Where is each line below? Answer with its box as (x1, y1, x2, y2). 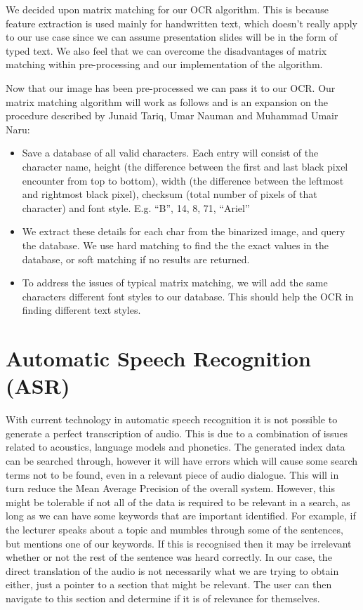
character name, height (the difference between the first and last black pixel (22, 159, 348, 173)
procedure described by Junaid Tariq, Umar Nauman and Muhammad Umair (6, 108, 338, 123)
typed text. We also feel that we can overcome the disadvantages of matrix (6, 43, 327, 58)
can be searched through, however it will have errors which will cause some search (6, 453, 358, 468)
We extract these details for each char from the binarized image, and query (22, 224, 345, 239)
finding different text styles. (22, 303, 141, 317)
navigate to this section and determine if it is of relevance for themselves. (6, 590, 320, 605)
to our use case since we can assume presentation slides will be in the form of (6, 29, 338, 44)
